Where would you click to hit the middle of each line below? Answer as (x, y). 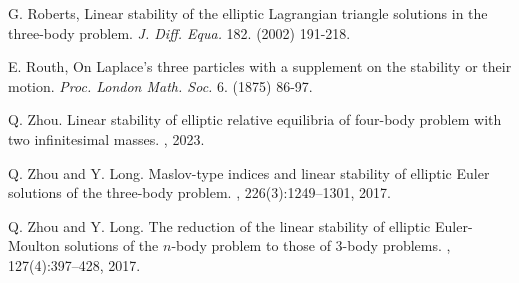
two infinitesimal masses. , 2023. (106, 138)
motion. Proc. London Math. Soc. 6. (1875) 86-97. (160, 85)
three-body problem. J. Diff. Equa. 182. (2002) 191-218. (179, 32)
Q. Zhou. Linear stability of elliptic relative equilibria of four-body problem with (255, 119)
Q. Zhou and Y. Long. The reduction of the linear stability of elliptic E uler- (240, 225)
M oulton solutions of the (83, 245)
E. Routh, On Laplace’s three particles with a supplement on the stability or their (260, 66)
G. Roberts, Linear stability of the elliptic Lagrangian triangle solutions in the (248, 13)
